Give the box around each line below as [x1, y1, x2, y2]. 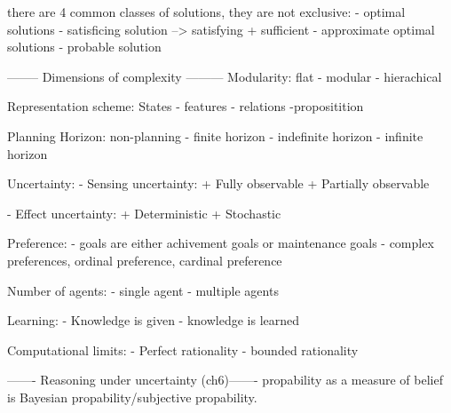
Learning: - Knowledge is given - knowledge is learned [7, 311, 300, 330]
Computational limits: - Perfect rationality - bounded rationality [7, 340, 359, 359]
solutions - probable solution [7, 37, 162, 56]
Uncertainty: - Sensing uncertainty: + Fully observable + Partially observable [7, 174, 430, 193]
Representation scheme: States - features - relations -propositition [7, 97, 364, 115]
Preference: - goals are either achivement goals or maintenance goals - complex [7, 234, 434, 252]
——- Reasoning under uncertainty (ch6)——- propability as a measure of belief [7, 370, 443, 389]
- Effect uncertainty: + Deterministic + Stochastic [7, 203, 281, 222]
